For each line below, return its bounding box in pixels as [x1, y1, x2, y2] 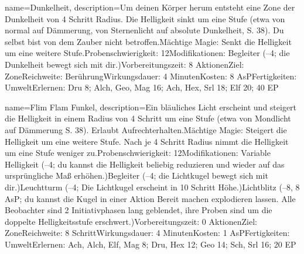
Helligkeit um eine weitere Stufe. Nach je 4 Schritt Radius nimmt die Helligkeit [5, 135, 289, 147]
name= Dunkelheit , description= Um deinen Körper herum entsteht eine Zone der [5, 1, 295, 13]
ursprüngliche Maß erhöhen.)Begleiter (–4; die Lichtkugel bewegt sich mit [5, 169, 268, 182]
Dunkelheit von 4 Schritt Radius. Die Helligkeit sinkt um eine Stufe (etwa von [5, 12, 285, 25]
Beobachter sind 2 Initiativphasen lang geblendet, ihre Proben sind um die [5, 204, 272, 216]
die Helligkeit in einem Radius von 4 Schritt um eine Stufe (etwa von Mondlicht [5, 112, 291, 124]
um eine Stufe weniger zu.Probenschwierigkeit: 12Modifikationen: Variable [5, 147, 271, 159]
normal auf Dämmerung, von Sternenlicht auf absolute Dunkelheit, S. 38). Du [5, 24, 284, 36]
